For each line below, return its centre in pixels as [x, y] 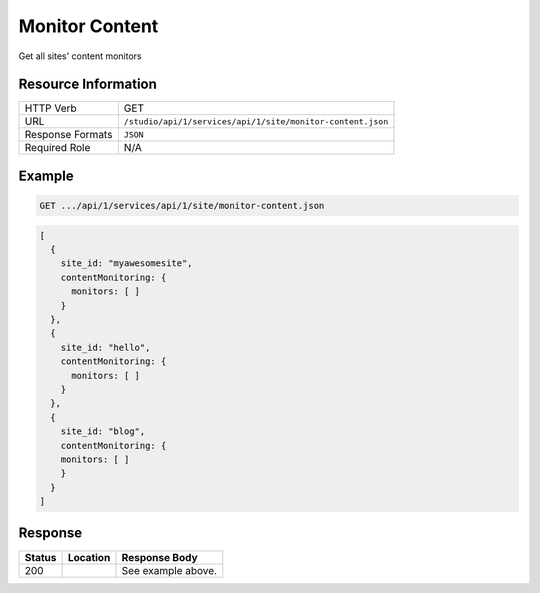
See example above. [169, 570]
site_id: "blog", [103, 431]
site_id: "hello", [105, 347]
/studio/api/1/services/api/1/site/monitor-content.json [256, 121]
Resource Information [87, 84]
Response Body [160, 557]
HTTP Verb [50, 108]
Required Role [57, 148]
